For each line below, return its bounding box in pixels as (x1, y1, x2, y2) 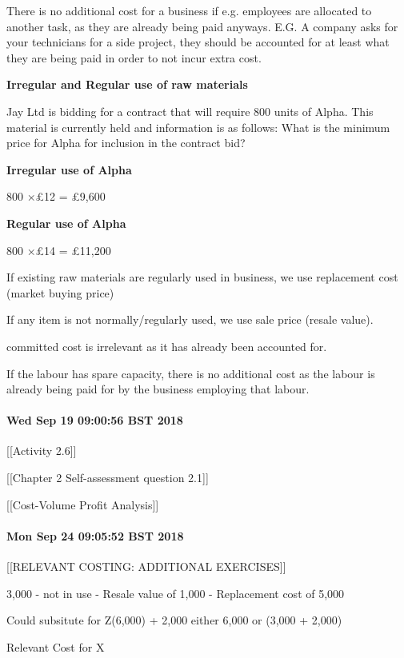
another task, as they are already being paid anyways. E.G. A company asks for (6, 18, 398, 34)
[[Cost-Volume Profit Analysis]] (6, 496, 159, 512)
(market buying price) (6, 284, 114, 301)
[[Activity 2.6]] (6, 442, 77, 459)
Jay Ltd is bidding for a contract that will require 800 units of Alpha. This (6, 102, 374, 119)
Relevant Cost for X (6, 638, 105, 655)
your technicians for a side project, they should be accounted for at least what (6, 34, 390, 50)
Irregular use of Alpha (6, 161, 132, 177)
